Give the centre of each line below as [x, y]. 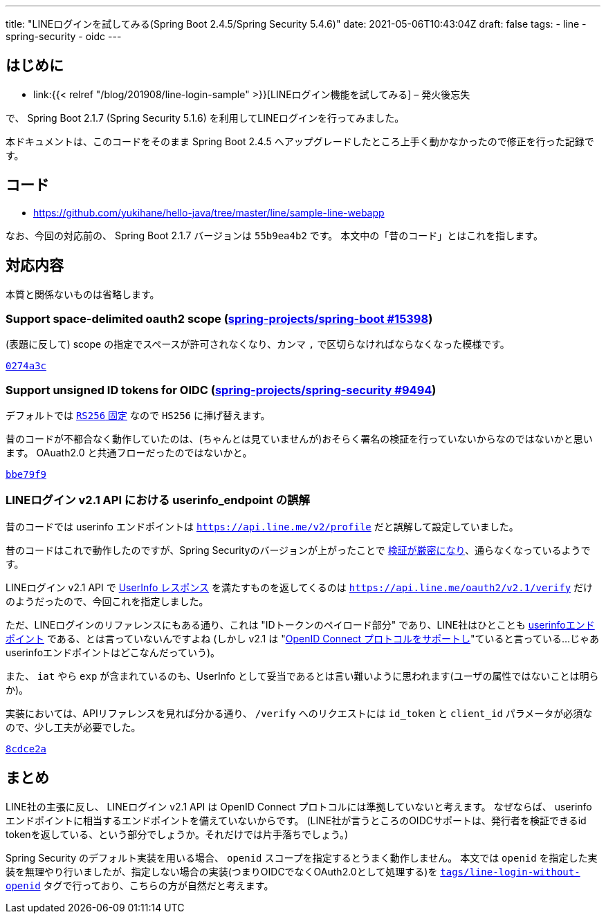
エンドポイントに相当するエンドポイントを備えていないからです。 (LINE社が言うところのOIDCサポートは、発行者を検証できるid [296, 820]
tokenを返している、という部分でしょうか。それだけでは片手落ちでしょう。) [177, 834]
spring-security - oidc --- [64, 36]
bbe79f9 [26, 475]
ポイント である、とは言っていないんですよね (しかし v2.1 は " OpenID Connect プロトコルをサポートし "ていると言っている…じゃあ [302, 638]
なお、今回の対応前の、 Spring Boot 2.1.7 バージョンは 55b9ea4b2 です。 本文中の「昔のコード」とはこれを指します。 [274, 235]
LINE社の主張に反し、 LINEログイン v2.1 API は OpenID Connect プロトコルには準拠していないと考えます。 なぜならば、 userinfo [299, 806]
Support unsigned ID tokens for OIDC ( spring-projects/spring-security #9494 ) [221, 390]
